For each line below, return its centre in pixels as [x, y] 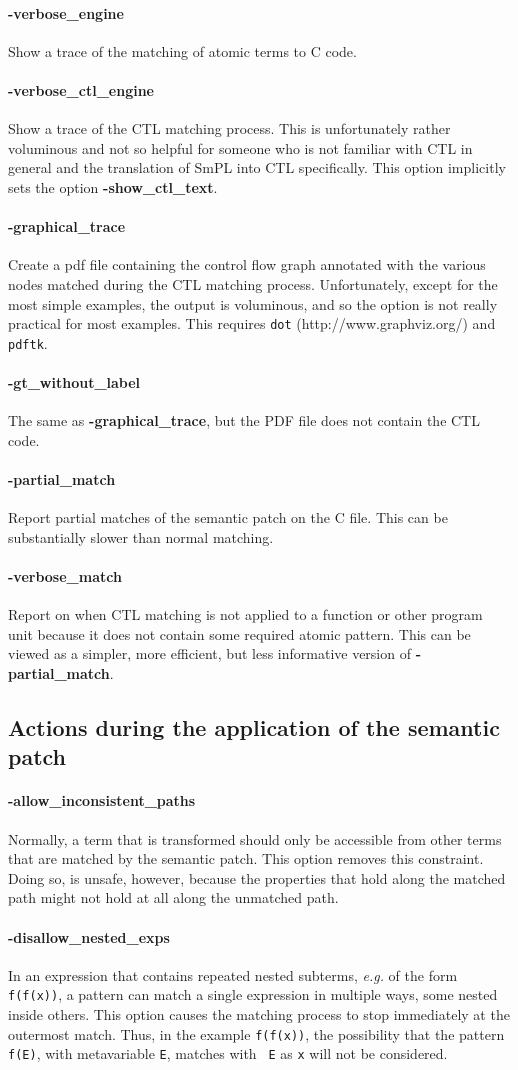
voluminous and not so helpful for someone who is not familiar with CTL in [240, 147]
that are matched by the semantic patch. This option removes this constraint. [246, 858]
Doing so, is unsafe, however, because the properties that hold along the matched [257, 877]
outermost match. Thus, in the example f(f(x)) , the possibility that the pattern [256, 1033]
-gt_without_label [74, 382]
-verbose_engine [66, 12]
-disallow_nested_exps [89, 936]
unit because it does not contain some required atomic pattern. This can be [239, 633]
